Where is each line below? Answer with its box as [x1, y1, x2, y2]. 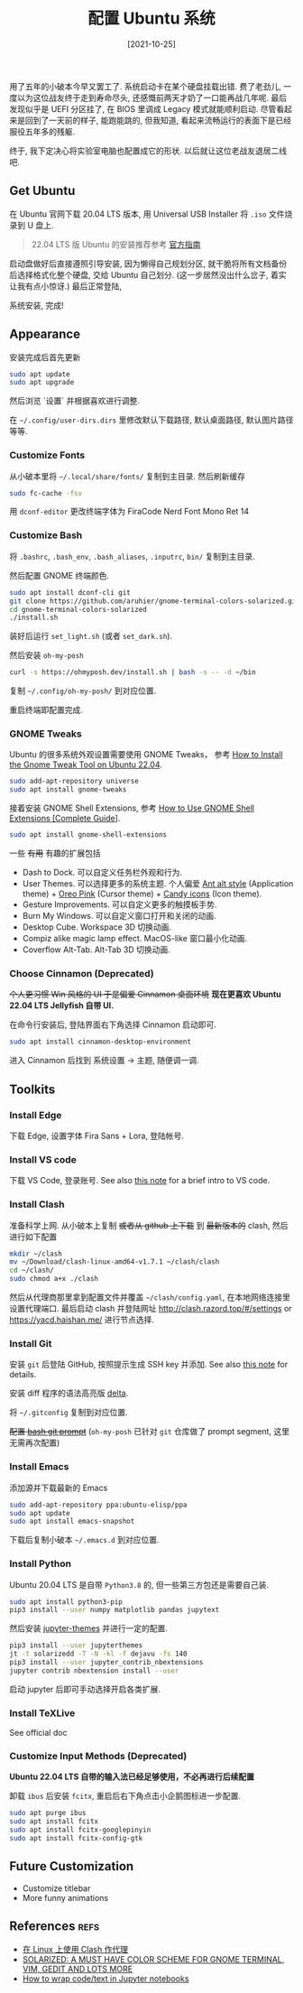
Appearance [9, 327, 81, 342]
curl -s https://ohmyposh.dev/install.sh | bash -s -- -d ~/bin [9, 668, 256, 677]
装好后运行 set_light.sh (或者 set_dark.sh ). [9, 631, 173, 642]
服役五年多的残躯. [9, 125, 76, 136]
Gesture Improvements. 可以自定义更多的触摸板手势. [22, 899, 217, 910]
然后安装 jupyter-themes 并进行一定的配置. [9, 1623, 169, 1634]
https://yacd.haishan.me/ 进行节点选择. [9, 1314, 155, 1325]
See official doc [9, 1728, 68, 1738]
